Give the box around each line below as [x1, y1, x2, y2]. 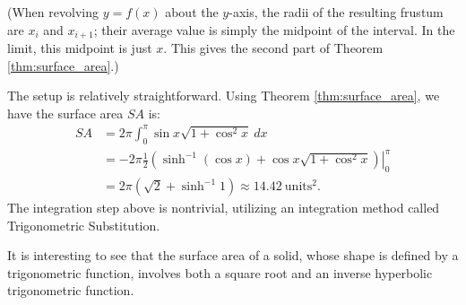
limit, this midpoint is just [7, 39, 152, 57]
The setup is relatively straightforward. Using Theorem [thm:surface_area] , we [7, 86, 440, 105]
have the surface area [7, 103, 124, 122]
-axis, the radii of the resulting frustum [229, 3, 444, 21]
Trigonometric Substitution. [7, 215, 160, 234]
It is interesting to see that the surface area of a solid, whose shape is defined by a [7, 246, 459, 265]
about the [165, 3, 219, 21]
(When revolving [7, 3, 99, 21]
